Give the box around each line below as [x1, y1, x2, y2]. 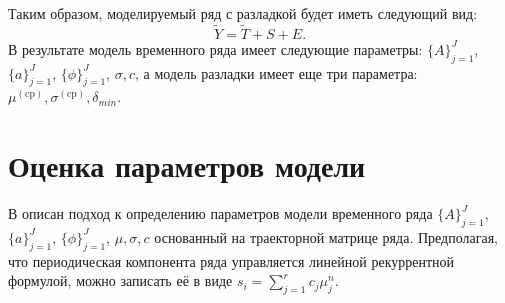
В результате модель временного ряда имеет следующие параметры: [8, 38, 423, 59]
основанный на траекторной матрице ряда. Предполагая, [154, 226, 498, 247]
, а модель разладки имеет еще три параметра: [134, 62, 418, 83]
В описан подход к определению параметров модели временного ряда [8, 203, 433, 224]
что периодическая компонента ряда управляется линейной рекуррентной [8, 250, 455, 271]
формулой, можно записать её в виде [8, 270, 233, 291]
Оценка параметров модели [8, 145, 366, 186]
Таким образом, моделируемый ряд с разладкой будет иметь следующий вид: [8, 3, 478, 23]
